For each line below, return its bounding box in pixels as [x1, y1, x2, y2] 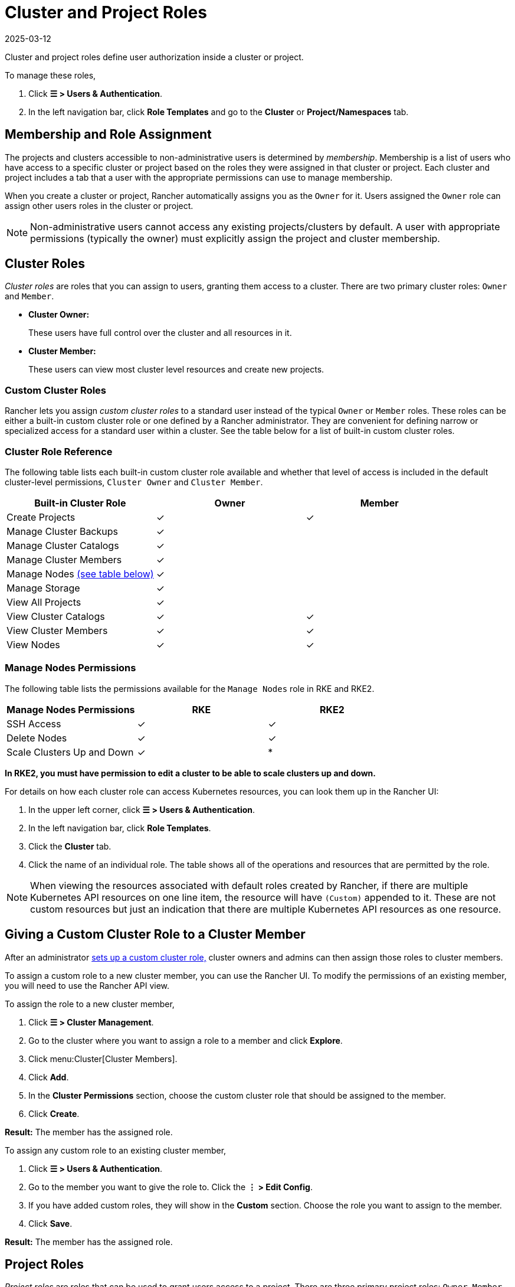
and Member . [5, 291, 54, 302]
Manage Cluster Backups [6, 525, 118, 537]
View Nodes [6, 638, 60, 651]
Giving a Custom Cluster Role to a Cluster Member [5, 927, 306, 942]
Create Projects [6, 511, 76, 523]
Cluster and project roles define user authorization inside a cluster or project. [5, 51, 304, 62]
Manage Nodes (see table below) [6, 567, 154, 580]
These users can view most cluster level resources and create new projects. [28, 364, 324, 375]
